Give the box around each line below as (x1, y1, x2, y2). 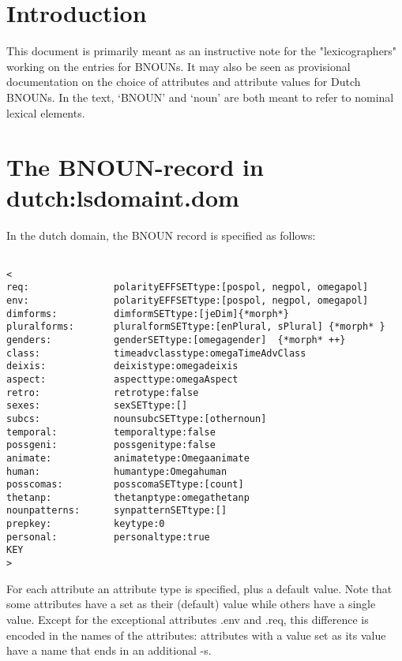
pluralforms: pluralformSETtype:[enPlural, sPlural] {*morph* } (6, 321, 385, 333)
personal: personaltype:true (6, 531, 210, 543)
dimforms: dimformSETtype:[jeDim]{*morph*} (6, 308, 289, 319)
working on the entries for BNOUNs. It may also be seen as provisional (6, 58, 351, 74)
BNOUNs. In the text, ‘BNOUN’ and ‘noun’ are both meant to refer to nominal (6, 88, 394, 105)
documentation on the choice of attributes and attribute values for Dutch (6, 73, 361, 90)
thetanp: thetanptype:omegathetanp (6, 491, 250, 503)
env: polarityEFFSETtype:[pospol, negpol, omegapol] (6, 294, 369, 306)
